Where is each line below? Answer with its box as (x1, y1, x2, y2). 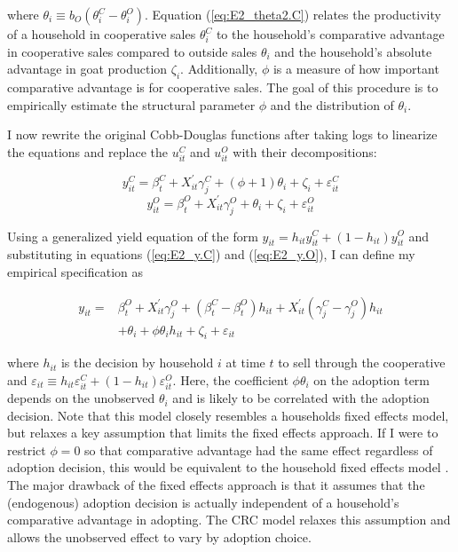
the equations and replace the (7, 142, 168, 161)
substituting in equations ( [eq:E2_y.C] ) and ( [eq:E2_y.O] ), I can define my (7, 245, 415, 264)
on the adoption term (313, 370, 430, 389)
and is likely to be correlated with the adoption (172, 389, 430, 407)
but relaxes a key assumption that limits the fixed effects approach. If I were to (7, 423, 438, 442)
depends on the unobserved (7, 389, 155, 407)
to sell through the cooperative (278, 353, 446, 372)
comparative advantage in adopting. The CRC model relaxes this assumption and (7, 510, 451, 529)
